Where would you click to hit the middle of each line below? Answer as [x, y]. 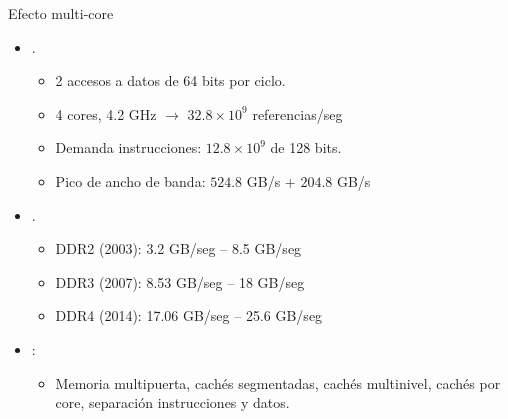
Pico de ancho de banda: [130, 180]
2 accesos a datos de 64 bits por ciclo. [170, 80]
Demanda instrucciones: [128, 147]
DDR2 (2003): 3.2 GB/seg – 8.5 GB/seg [178, 248]
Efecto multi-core [61, 13]
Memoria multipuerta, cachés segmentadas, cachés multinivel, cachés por [278, 382]
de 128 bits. [306, 147]
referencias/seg [297, 113]
